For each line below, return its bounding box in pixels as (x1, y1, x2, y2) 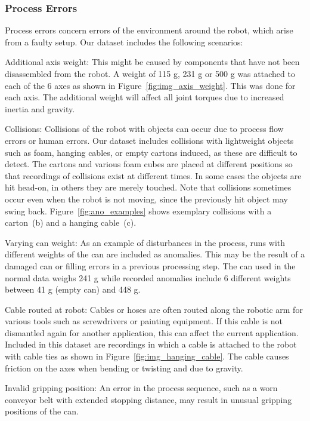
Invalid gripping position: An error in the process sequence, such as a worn (5, 382, 278, 394)
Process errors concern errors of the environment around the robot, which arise (5, 24, 293, 36)
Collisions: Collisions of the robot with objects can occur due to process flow (5, 122, 284, 135)
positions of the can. (5, 405, 79, 417)
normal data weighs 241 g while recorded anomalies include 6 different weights (5, 271, 291, 284)
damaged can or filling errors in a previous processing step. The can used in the (5, 259, 296, 272)
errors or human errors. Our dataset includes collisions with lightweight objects (5, 134, 294, 146)
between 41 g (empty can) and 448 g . (5, 283, 141, 296)
